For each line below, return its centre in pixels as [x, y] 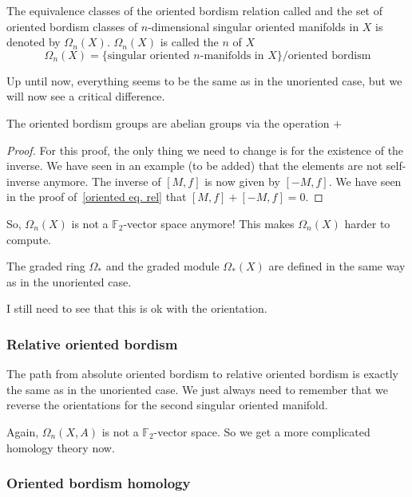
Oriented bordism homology [99, 483]
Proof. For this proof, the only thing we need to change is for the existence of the [205, 150]
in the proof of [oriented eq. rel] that [97, 197]
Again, [23, 431]
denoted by [34, 42]
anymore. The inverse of [102, 181]
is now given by [242, 181]
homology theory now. [61, 447]
